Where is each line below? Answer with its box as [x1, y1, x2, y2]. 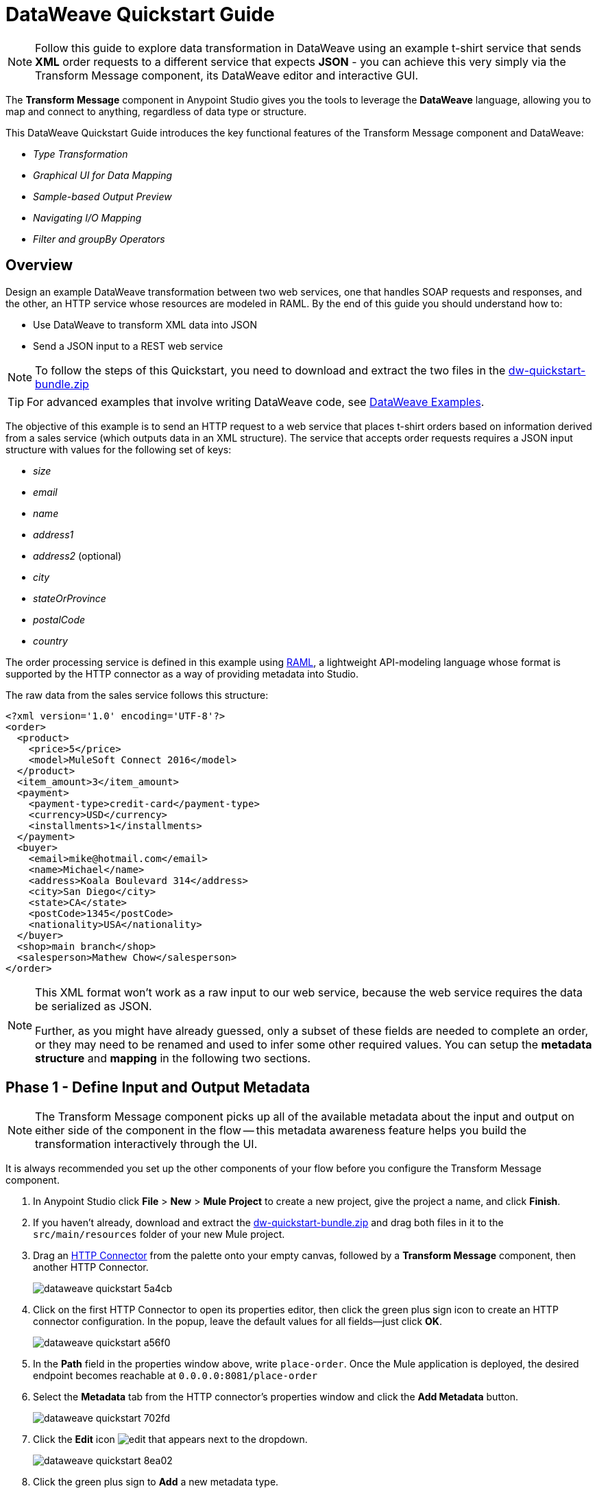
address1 [33, 528, 74, 540]
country [33, 634, 68, 647]
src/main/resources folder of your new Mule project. [33, 1228, 285, 1241]
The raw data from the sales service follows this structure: [5, 689, 269, 701]
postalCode [33, 613, 86, 625]
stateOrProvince [33, 592, 106, 604]
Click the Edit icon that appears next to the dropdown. [33, 1433, 308, 1446]
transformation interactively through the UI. [35, 1137, 258, 1151]
